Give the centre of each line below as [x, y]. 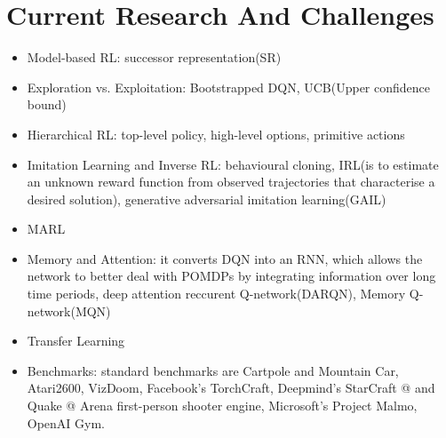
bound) [47, 104]
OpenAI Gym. [66, 422]
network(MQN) [69, 311]
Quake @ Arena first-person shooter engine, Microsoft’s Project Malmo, [222, 406]
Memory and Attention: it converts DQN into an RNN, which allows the [225, 258]
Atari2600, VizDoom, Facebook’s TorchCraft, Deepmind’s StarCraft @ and [231, 388]
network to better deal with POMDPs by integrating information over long [231, 276]
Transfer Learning [76, 341]
